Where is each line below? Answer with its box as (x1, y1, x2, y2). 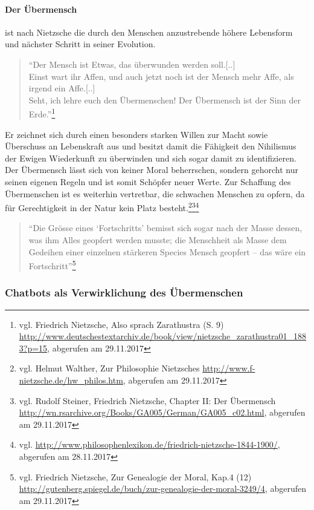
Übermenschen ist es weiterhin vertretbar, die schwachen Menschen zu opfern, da (5, 187, 305, 200)
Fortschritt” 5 (28, 258, 76, 272)
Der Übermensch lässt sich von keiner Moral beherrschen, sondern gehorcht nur (5, 163, 298, 176)
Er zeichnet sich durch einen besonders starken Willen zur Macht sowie (5, 128, 268, 140)
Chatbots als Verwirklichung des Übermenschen (5, 285, 243, 300)
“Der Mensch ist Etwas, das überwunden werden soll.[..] (28, 57, 235, 70)
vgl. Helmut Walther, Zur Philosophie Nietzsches (19, 362, 200, 374)
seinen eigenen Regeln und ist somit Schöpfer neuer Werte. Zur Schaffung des (5, 175, 291, 188)
